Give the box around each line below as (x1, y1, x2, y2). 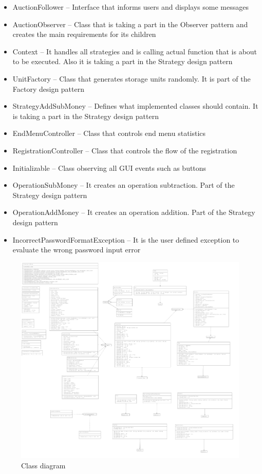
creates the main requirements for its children (12, 29, 156, 39)
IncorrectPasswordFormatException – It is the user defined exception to (12, 234, 239, 245)
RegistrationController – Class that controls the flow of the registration (12, 145, 237, 155)
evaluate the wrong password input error (12, 244, 141, 255)
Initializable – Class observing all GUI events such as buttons (12, 162, 207, 173)
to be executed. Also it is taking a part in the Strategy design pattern (12, 56, 233, 67)
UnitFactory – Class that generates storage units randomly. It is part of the (12, 73, 251, 84)
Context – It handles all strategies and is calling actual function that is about (12, 46, 257, 56)
